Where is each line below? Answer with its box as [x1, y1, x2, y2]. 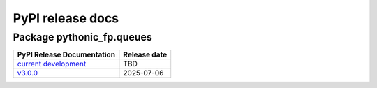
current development [17, 59, 87, 69]
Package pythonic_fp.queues [13, 31, 153, 43]
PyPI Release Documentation [17, 50, 115, 59]
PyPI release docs [13, 10, 119, 26]
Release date [123, 50, 168, 59]
